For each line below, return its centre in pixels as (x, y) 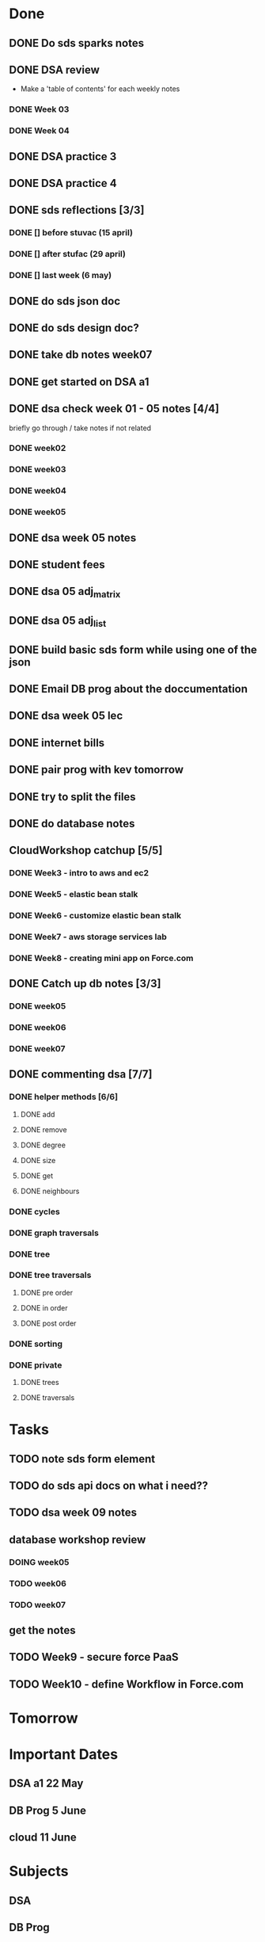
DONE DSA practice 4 (63, 183)
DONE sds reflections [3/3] (77, 210)
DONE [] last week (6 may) (61, 276)
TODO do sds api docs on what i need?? (109, 1486)
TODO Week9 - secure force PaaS (94, 1657)
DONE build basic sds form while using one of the (133, 649)
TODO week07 (38, 1604)
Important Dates (63, 1755)
